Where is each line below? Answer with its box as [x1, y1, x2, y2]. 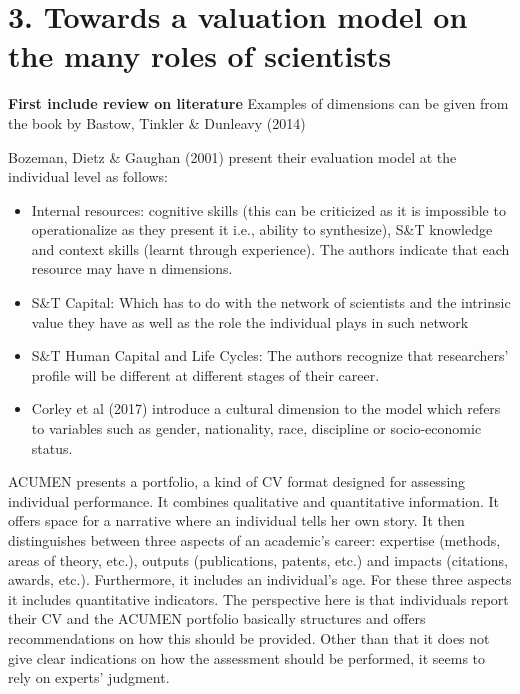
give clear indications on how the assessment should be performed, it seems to [8, 647, 486, 668]
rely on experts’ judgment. [8, 667, 170, 688]
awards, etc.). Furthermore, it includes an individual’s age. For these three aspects [8, 569, 512, 590]
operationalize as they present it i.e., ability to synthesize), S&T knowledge [31, 219, 493, 240]
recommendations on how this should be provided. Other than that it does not [8, 627, 490, 648]
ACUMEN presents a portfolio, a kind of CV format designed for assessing [8, 471, 466, 492]
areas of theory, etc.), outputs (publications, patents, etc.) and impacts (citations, [8, 549, 508, 570]
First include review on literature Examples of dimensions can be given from [8, 93, 509, 114]
